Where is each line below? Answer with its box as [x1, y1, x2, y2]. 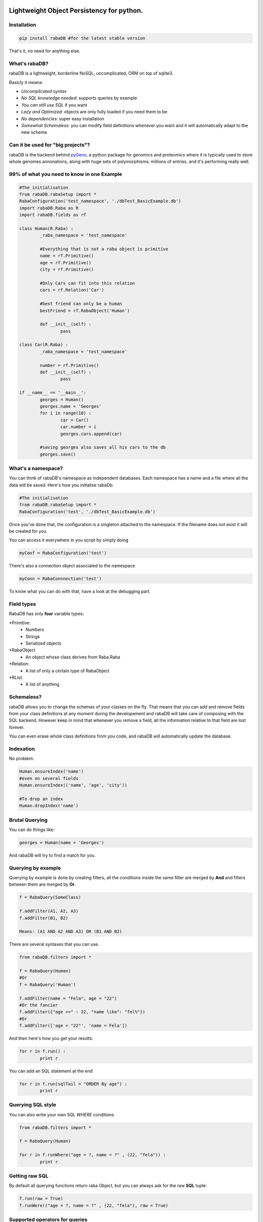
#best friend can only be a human [39, 301, 122, 306]
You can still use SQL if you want [21, 102, 88, 108]
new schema [21, 130, 47, 135]
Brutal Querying [9, 816, 48, 823]
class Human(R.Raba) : [19, 225, 74, 231]
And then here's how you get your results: [9, 1035, 94, 1041]
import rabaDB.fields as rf [19, 212, 86, 218]
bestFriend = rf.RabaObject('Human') [39, 308, 130, 313]
